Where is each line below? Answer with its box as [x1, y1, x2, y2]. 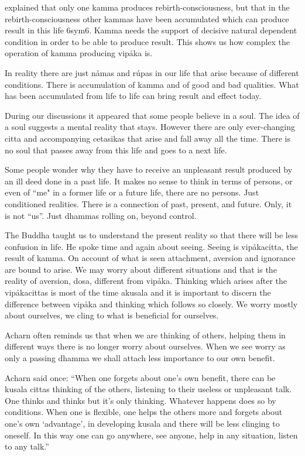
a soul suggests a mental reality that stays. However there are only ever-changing [5, 121, 296, 133]
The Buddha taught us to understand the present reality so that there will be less [5, 229, 298, 241]
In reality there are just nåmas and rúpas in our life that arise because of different [5, 66, 299, 78]
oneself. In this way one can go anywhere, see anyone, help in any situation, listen [5, 428, 298, 441]
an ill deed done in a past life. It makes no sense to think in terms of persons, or [5, 174, 293, 187]
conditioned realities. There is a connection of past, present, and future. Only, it [5, 197, 292, 210]
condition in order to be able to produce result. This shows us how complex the [5, 35, 290, 47]
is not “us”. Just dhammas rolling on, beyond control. [5, 209, 197, 221]
